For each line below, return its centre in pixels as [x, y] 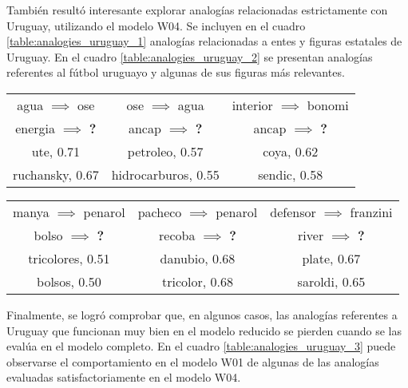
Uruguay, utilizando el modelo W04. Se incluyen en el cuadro [156, 25]
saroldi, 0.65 [331, 281]
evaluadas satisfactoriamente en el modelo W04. [124, 377]
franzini [371, 212]
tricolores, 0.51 [69, 258]
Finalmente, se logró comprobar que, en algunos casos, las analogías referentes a [202, 314]
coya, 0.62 [291, 151]
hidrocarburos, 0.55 [165, 174]
